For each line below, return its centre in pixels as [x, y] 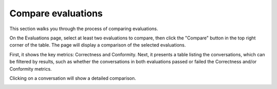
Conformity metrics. [31, 69]
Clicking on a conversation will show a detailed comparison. [73, 78]
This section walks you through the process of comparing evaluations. [84, 29]
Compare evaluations [56, 13]
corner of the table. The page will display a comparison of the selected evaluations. [98, 45]
